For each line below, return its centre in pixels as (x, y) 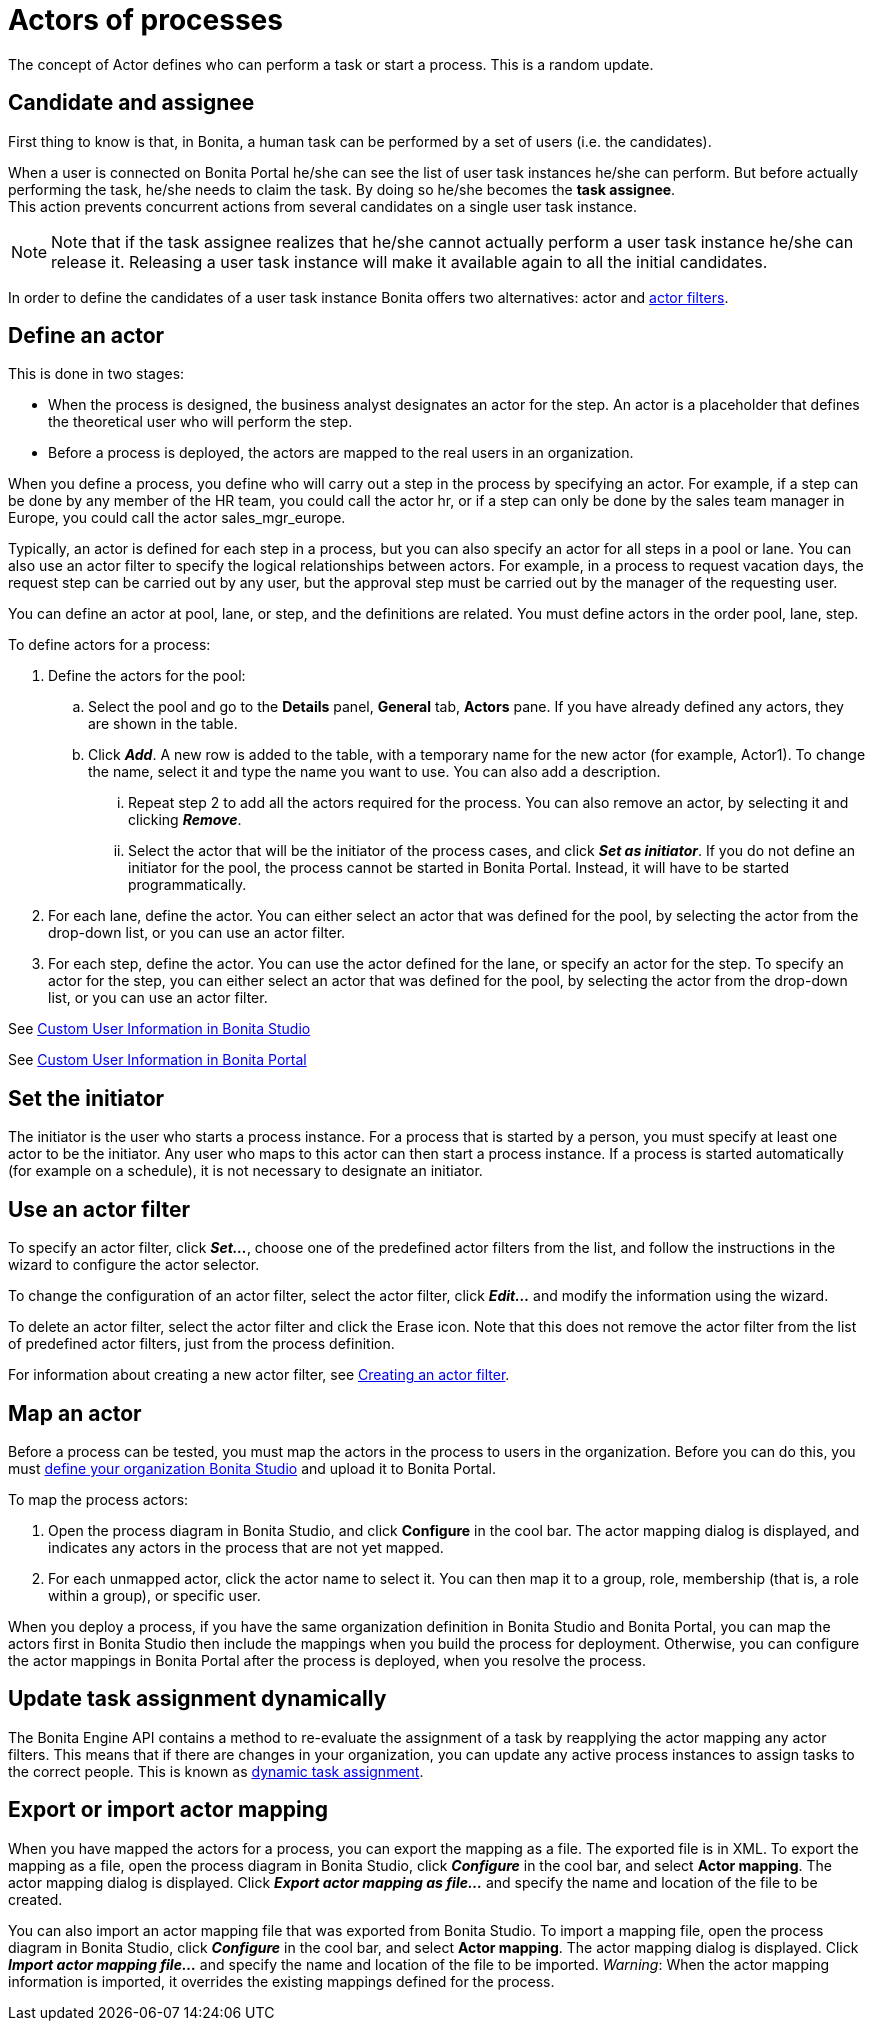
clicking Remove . (185, 820)
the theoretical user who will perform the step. (200, 422)
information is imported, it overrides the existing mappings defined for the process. (281, 1981)
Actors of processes (145, 20)
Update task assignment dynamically (197, 1699)
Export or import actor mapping (168, 1810)
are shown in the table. (163, 724)
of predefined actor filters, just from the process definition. (201, 1344)
